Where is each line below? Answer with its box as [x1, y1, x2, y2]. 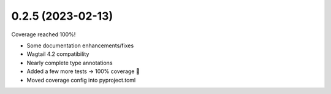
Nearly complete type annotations [26, 59, 113, 66]
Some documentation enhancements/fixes [26, 42, 134, 49]
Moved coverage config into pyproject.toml [26, 76, 136, 84]
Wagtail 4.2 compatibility [26, 50, 89, 58]
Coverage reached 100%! [11, 31, 76, 38]
